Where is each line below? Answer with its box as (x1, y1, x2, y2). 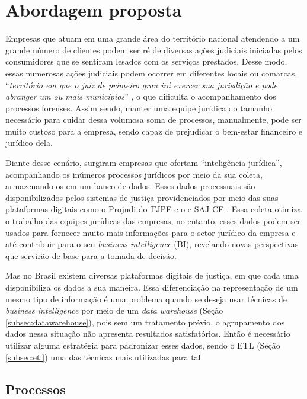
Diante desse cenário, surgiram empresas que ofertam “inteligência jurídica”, (5, 157, 282, 169)
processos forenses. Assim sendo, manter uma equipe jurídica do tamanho (5, 101, 272, 114)
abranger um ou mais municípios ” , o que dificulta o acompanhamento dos (5, 90, 276, 103)
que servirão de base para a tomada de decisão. (5, 249, 177, 261)
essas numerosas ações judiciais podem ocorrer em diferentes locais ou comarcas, (5, 66, 298, 79)
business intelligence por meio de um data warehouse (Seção (5, 304, 223, 317)
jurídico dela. (5, 136, 53, 149)
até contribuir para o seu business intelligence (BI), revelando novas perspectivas (5, 238, 299, 250)
